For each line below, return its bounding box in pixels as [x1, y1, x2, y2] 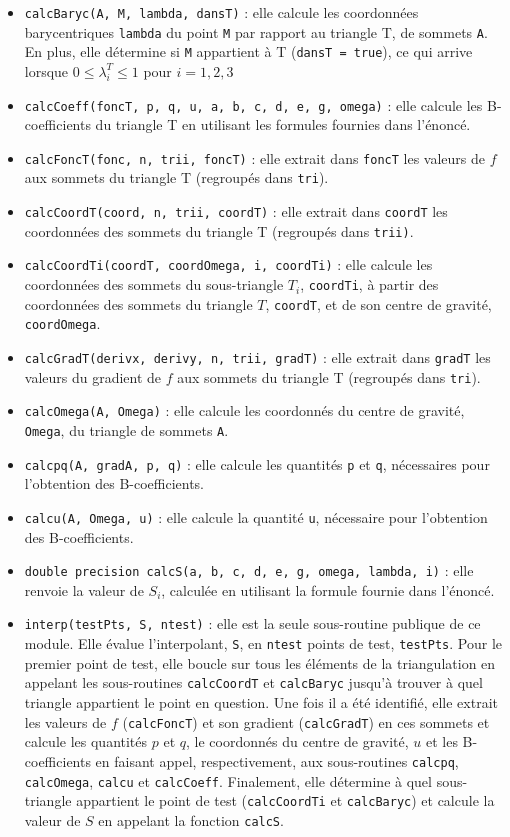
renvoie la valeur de [24, 579, 144, 600]
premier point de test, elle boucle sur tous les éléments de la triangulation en [24, 652, 496, 673]
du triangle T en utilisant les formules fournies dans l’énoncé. [95, 114, 471, 135]
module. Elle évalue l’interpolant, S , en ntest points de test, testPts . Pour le [24, 633, 502, 654]
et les [425, 731, 458, 752]
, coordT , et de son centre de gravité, [265, 293, 492, 314]
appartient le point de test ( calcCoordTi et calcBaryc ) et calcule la [76, 790, 495, 811]
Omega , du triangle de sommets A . [24, 420, 229, 441]
